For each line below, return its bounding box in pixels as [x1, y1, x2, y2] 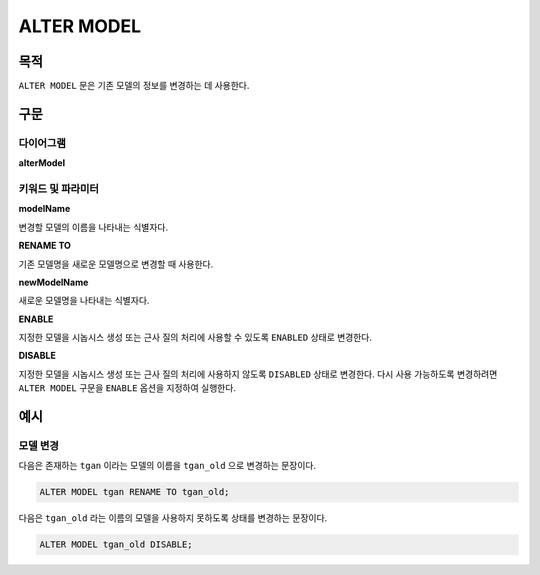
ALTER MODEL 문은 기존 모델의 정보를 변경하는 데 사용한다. [18, 80, 250, 92]
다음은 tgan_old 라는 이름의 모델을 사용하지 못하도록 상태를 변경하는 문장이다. [18, 512, 328, 524]
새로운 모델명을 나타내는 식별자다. [18, 295, 150, 307]
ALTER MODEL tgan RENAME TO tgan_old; [39, 486, 230, 498]
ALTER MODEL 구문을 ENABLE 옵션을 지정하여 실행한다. [18, 382, 237, 394]
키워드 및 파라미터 [18, 181, 100, 195]
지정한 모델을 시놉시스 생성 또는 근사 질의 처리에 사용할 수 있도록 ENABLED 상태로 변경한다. [18, 331, 373, 344]
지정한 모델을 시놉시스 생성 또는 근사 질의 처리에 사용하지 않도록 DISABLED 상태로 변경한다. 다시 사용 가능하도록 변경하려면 [18, 368, 498, 380]
